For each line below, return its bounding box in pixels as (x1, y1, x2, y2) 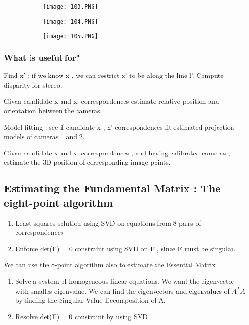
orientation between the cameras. (4, 105, 102, 115)
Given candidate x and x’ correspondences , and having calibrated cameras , (4, 147, 230, 157)
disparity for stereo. (4, 79, 62, 90)
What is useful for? (4, 51, 80, 63)
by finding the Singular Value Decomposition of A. (15, 295, 166, 305)
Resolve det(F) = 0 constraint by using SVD (15, 311, 148, 321)
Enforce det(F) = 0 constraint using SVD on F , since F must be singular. (15, 243, 236, 253)
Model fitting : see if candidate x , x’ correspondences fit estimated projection (4, 122, 234, 132)
